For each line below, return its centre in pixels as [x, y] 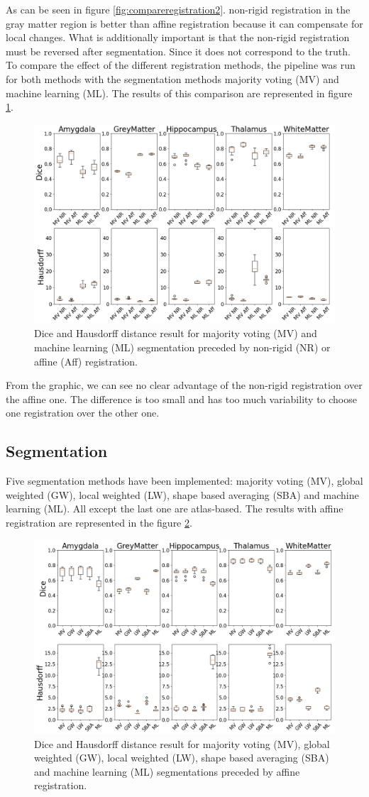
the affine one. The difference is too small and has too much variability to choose [181, 398]
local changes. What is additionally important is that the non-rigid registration [178, 37]
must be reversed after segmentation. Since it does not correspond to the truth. [178, 51]
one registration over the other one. [83, 413]
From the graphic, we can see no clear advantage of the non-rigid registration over [184, 385]
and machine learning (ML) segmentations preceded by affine [167, 771]
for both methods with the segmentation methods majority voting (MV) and [172, 78]
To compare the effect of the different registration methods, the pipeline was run [181, 65]
